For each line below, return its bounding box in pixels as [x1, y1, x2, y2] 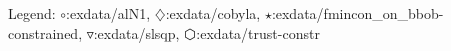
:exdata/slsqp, [93, 22, 180, 43]
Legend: [8, 3, 56, 23]
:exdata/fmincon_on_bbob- [271, 3, 444, 23]
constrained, [8, 22, 83, 43]
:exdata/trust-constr [196, 22, 320, 43]
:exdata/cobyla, [165, 3, 261, 23]
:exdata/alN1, [66, 3, 151, 23]
